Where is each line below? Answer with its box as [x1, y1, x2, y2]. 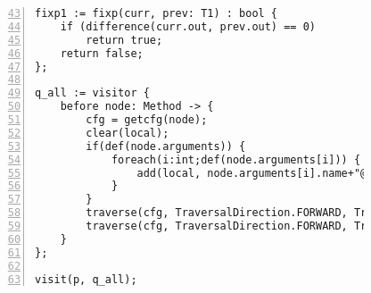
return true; [86, 33, 163, 46]
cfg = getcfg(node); [86, 113, 208, 126]
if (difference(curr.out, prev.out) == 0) [60, 20, 316, 33]
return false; [60, 46, 144, 60]
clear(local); [86, 126, 169, 139]
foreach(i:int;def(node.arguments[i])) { [111, 153, 361, 166]
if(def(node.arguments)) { [86, 139, 246, 153]
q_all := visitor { [35, 87, 150, 100]
